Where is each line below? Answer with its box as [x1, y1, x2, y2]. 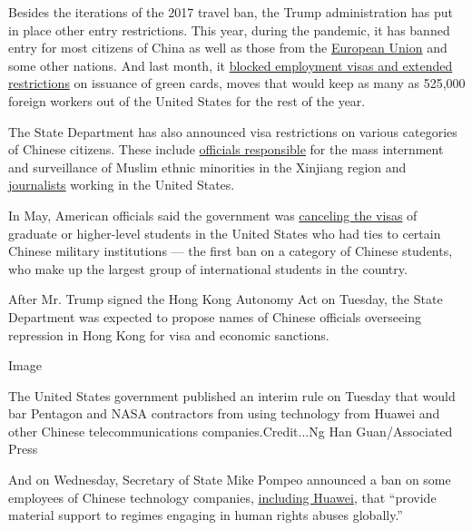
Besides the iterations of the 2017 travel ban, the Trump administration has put [8, 3, 453, 21]
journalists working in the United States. [8, 175, 235, 194]
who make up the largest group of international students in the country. [8, 259, 408, 278]
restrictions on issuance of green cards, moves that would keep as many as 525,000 [8, 74, 466, 93]
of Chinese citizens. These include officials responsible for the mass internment [8, 140, 444, 159]
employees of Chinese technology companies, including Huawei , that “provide [8, 487, 437, 506]
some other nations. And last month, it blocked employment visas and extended [8, 55, 453, 74]
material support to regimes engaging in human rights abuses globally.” [8, 505, 403, 525]
